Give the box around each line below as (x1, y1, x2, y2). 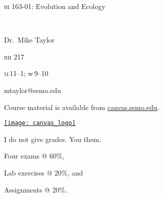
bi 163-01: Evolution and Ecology (4, 1, 105, 11)
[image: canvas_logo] (4, 119, 76, 127)
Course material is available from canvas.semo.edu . (4, 101, 159, 112)
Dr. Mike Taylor (4, 34, 55, 45)
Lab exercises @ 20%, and (4, 167, 83, 177)
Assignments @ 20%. (4, 184, 67, 194)
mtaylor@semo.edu (4, 84, 61, 95)
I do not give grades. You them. (4, 133, 101, 144)
